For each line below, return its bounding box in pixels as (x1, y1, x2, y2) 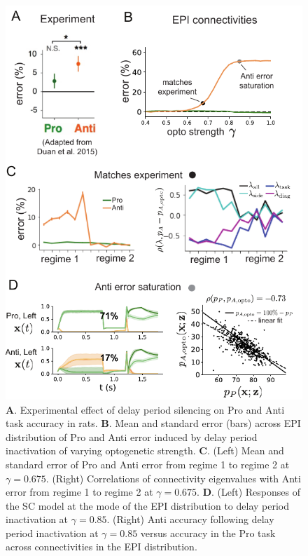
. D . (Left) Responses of (197, 484, 300, 499)
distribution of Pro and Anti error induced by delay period (6, 429, 258, 444)
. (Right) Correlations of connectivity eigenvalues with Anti (45, 470, 301, 485)
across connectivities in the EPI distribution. (6, 539, 197, 554)
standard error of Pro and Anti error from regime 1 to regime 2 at (6, 456, 290, 471)
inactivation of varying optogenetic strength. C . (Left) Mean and (6, 443, 284, 458)
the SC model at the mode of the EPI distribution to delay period (6, 498, 290, 513)
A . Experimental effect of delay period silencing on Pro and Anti (6, 402, 285, 416)
